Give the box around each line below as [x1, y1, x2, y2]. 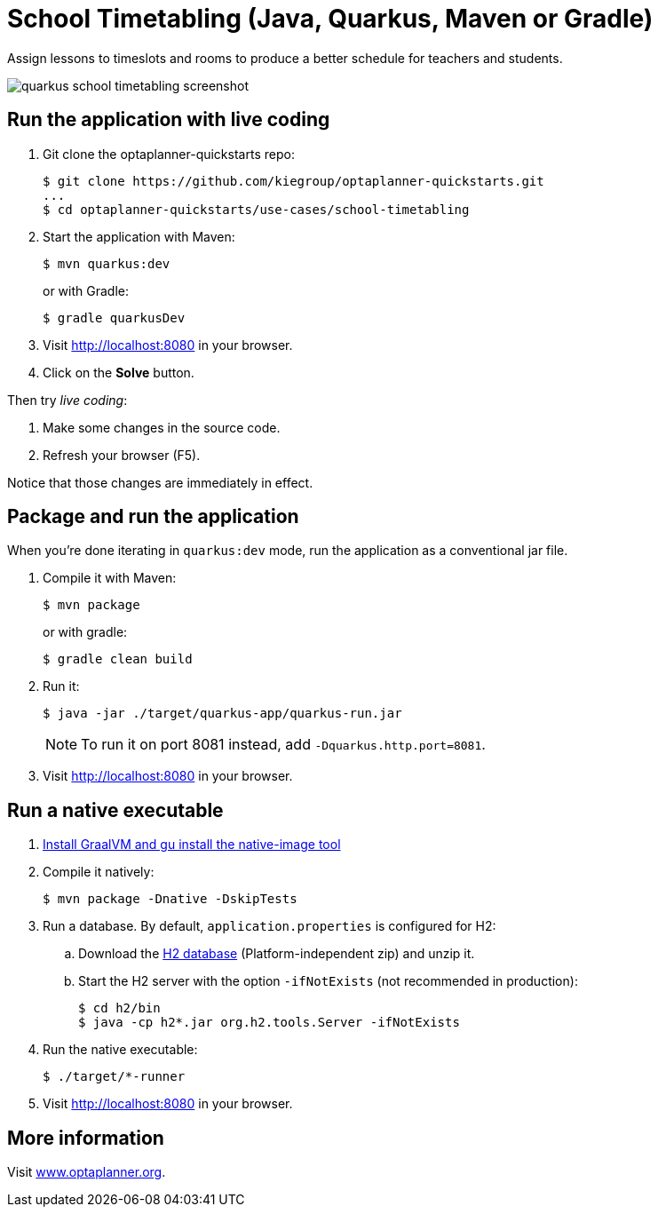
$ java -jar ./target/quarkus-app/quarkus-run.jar [43, 706, 402, 721]
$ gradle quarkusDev [43, 310, 186, 325]
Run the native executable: [43, 1042, 198, 1058]
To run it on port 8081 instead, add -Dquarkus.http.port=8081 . [81, 735, 486, 754]
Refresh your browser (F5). [43, 447, 201, 463]
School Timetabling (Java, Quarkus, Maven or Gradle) [7, 4, 654, 34]
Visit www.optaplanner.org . [7, 1164, 166, 1180]
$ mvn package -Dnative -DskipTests [43, 892, 297, 907]
